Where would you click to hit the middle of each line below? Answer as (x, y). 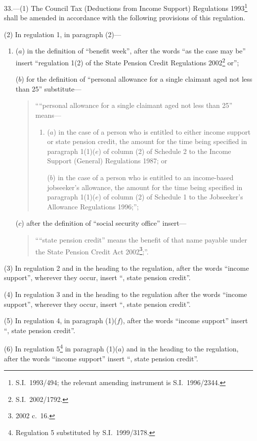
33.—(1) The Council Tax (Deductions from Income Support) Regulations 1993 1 (126, 7)
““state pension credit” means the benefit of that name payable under (141, 240)
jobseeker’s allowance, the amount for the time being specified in (145, 187)
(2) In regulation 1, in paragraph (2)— (63, 34)
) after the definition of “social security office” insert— (104, 223)
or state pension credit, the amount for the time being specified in (147, 141)
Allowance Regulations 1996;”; (93, 206)
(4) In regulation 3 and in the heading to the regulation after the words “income (126, 294)
